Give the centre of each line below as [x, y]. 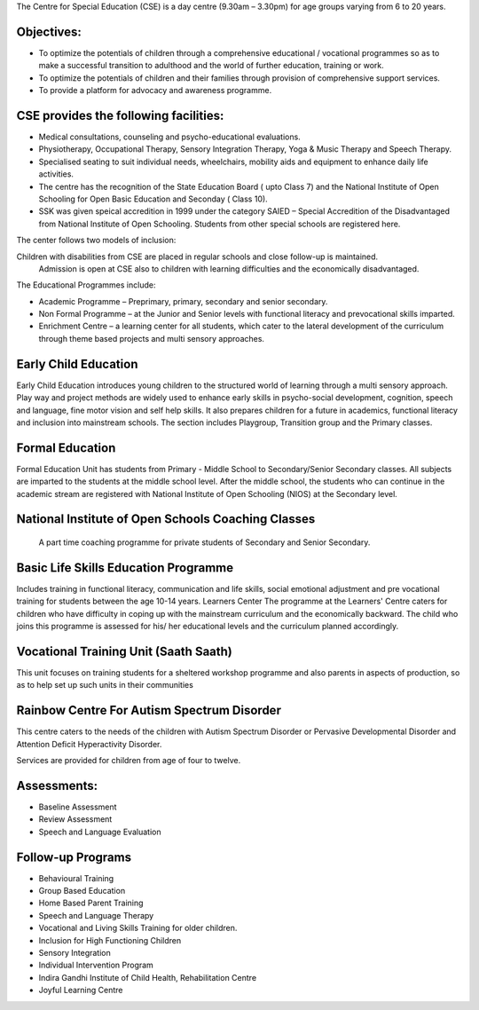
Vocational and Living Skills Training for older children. [138, 928]
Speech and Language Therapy [96, 915]
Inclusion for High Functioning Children [110, 940]
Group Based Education [82, 891]
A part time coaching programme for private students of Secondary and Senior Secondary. [204, 542]
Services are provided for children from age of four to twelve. [129, 761]
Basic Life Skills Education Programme [125, 568]
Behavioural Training [76, 878]
